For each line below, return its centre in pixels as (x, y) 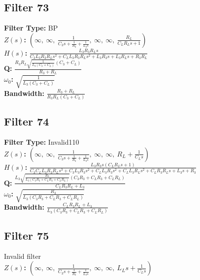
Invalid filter (23, 256)
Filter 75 (27, 235)
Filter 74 (27, 121)
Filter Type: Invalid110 (42, 142)
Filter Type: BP (31, 28)
